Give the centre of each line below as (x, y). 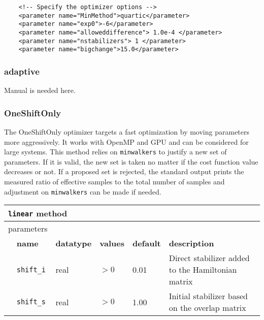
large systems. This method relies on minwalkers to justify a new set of (115, 152)
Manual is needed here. (40, 90)
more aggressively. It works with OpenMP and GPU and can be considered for (126, 141)
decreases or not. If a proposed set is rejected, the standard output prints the (124, 171)
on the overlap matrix (207, 308)
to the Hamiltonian (203, 270)
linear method (38, 213)
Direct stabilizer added (209, 258)
